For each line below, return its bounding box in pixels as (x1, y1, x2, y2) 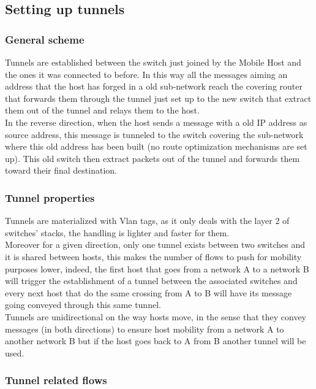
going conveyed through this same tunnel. (5, 298, 161, 311)
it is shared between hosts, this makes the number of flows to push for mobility (5, 250, 302, 263)
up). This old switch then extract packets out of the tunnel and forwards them (5, 152, 300, 164)
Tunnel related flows (5, 372, 107, 388)
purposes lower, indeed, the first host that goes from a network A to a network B (5, 262, 309, 275)
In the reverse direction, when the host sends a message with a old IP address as (5, 115, 307, 128)
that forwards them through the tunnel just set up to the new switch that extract (5, 91, 312, 104)
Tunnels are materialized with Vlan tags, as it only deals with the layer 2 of (5, 214, 290, 227)
